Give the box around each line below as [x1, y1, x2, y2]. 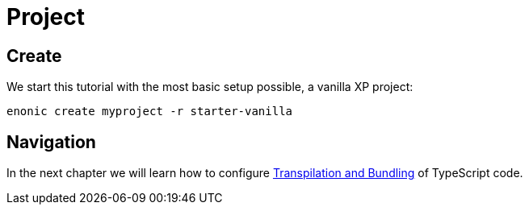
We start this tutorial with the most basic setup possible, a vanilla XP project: [6, 80, 414, 94]
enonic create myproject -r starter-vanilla [6, 105, 293, 118]
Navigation [6, 131, 96, 152]
